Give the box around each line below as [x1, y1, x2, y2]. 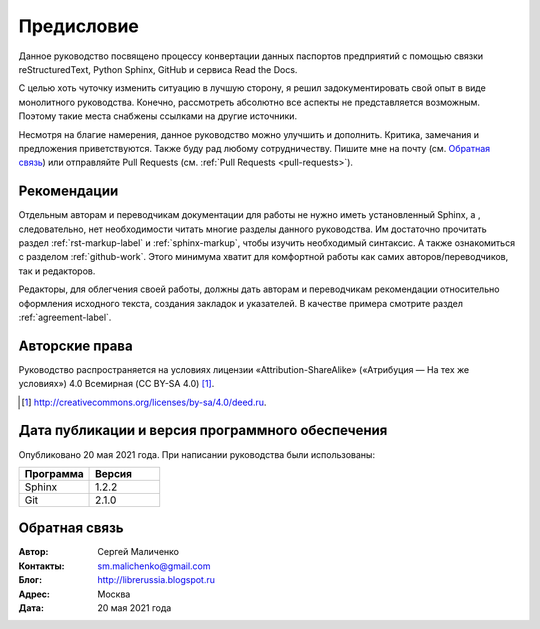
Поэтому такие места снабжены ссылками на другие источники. [18, 110, 298, 122]
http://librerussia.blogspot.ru [97, 574, 215, 586]
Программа [24, 466, 84, 480]
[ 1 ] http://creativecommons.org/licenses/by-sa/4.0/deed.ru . [21, 396, 267, 408]
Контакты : [18, 560, 65, 572]
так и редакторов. [18, 265, 96, 277]
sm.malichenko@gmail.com [97, 560, 211, 572]
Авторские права [18, 337, 134, 354]
